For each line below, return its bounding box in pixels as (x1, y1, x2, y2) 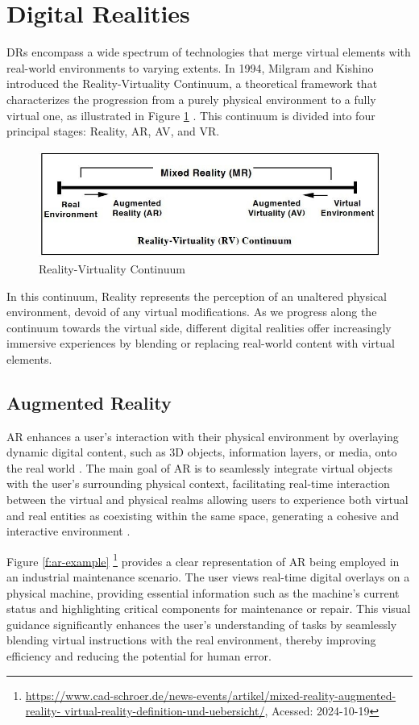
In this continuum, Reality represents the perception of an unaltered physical (6, 287, 388, 304)
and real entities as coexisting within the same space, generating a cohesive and (6, 506, 399, 523)
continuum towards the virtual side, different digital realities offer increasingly (6, 319, 392, 335)
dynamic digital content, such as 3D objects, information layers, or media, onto (6, 444, 397, 460)
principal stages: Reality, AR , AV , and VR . (6, 123, 220, 140)
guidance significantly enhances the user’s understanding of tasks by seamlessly (6, 615, 397, 632)
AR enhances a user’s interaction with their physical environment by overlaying (6, 427, 399, 444)
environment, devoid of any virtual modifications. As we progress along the (6, 303, 377, 320)
